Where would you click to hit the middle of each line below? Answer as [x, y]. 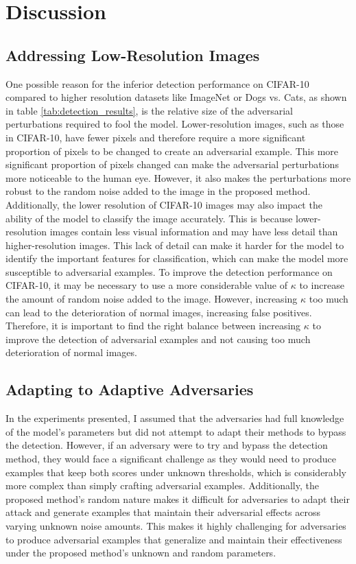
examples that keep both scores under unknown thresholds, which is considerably [176, 472]
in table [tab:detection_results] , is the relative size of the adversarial [149, 110]
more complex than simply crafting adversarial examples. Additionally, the [162, 485]
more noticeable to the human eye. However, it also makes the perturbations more [178, 177]
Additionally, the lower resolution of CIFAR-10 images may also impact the [164, 204]
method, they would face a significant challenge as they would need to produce [171, 459]
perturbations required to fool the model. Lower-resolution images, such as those [175, 124]
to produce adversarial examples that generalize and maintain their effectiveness [174, 539]
